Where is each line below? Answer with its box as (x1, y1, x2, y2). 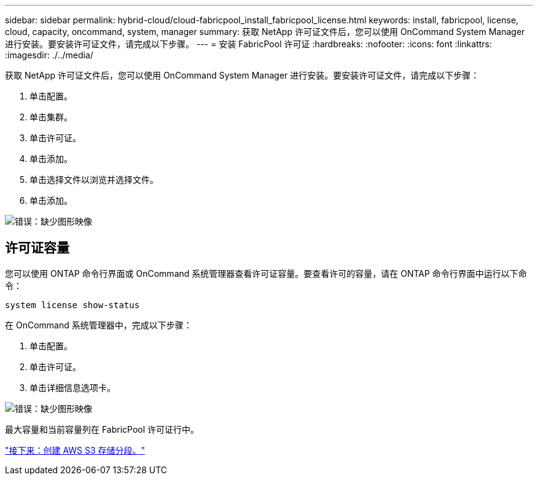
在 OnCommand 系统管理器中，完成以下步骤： (5, 319, 192, 330)
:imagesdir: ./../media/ (5, 50, 93, 60)
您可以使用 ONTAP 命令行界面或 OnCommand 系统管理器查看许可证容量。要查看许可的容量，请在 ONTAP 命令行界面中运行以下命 (5, 268, 527, 279)
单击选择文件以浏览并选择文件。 (29, 174, 158, 185)
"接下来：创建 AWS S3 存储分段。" (5, 444, 146, 455)
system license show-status (5, 300, 140, 310)
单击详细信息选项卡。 (29, 382, 115, 393)
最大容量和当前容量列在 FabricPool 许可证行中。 (5, 424, 200, 435)
